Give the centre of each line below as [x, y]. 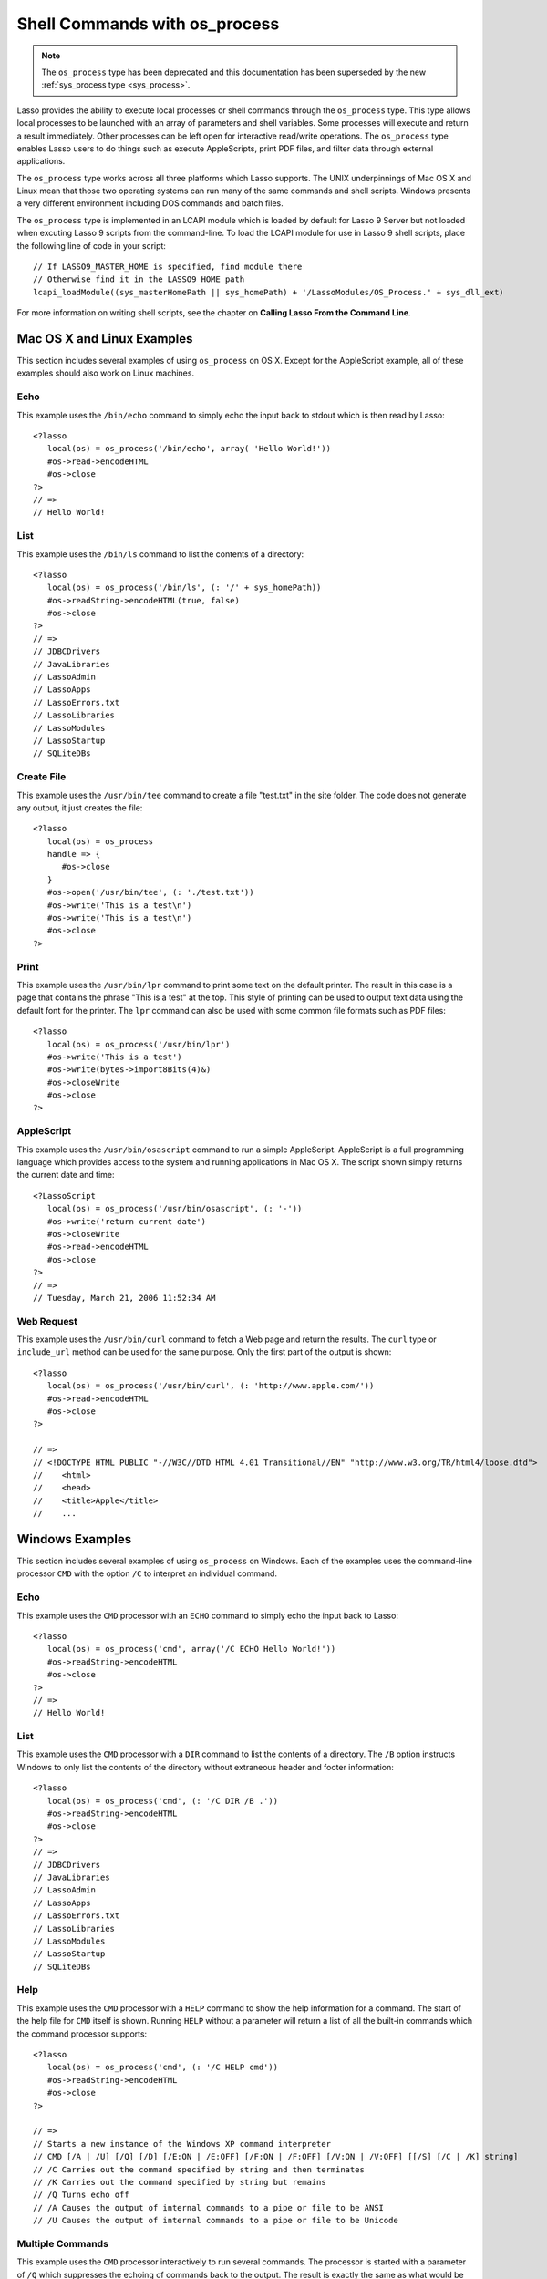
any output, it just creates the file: [80, 808]
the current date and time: [66, 1175]
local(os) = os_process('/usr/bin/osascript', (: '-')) [175, 1209]
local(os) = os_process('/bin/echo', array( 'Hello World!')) [189, 449]
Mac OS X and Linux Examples [105, 339]
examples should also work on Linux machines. [106, 373]
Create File [41, 777]
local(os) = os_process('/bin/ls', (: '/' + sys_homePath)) [184, 588]
